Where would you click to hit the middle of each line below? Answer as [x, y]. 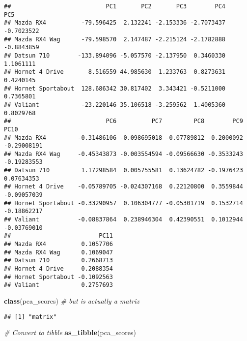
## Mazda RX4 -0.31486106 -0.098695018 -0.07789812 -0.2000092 [123, 138]
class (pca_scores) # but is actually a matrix [72, 300]
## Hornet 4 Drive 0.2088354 [58, 269]
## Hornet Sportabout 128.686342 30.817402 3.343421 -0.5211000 [115, 88]
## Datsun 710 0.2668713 [58, 261]
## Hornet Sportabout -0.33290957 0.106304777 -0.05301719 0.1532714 [123, 203]
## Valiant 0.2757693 [58, 285]
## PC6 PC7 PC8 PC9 [123, 121]
